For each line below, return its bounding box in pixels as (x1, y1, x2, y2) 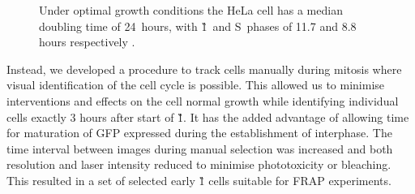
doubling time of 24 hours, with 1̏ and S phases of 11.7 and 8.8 (39, 17, 357, 34)
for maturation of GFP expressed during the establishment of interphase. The (6, 124, 392, 141)
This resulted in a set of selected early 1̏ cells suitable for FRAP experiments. (6, 171, 391, 188)
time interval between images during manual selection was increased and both (6, 140, 393, 157)
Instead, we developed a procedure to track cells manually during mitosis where (6, 60, 402, 77)
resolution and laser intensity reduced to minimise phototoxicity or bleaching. (6, 156, 391, 173)
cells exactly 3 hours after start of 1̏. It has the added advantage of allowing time (6, 108, 409, 125)
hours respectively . (39, 33, 135, 50)
